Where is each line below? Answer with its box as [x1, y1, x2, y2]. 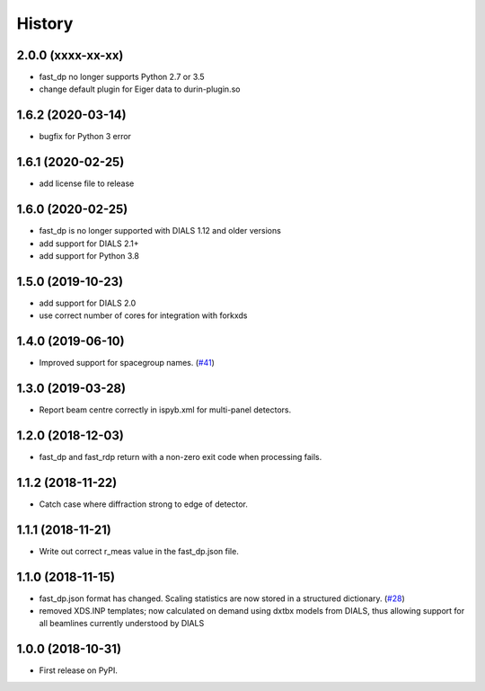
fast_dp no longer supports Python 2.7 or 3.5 [39, 72, 206, 83]
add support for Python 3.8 [39, 250, 139, 261]
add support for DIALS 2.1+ [39, 238, 139, 249]
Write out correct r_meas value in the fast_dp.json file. [39, 545, 240, 556]
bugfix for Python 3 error [39, 131, 132, 142]
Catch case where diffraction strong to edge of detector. [39, 499, 249, 509]
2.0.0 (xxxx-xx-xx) [16, 48, 124, 63]
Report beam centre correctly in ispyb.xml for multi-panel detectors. [39, 404, 292, 415]
